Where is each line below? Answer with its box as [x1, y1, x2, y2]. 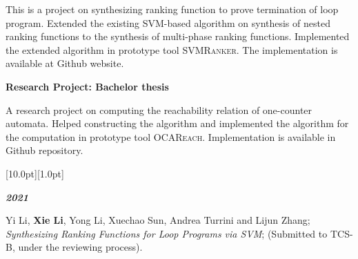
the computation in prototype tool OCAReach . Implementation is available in [6, 129, 336, 144]
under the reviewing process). [18, 240, 143, 254]
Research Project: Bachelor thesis [6, 79, 169, 93]
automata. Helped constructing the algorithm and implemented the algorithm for [6, 116, 349, 131]
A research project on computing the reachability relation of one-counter [6, 102, 312, 117]
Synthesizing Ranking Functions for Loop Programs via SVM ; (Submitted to [6, 226, 328, 240]
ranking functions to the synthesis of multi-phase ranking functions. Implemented [6, 29, 350, 44]
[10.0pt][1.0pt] [6, 166, 64, 180]
